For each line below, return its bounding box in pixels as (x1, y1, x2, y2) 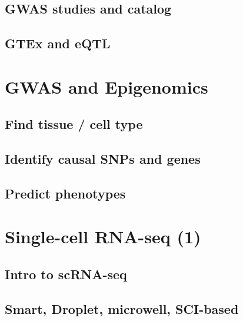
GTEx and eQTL (5, 34, 111, 52)
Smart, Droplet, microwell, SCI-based (5, 299, 239, 317)
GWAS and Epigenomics (5, 74, 208, 98)
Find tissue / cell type (5, 115, 143, 133)
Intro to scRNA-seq (5, 265, 127, 283)
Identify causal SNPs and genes (5, 150, 201, 168)
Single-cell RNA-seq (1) (5, 224, 201, 249)
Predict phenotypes (5, 184, 126, 202)
